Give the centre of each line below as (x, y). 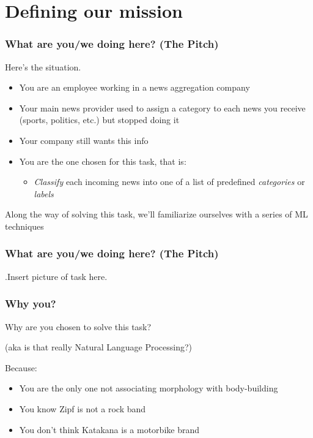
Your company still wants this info (84, 140)
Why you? (31, 304)
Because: (21, 367)
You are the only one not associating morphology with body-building (149, 388)
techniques (24, 226)
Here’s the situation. (43, 66)
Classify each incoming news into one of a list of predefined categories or (169, 182)
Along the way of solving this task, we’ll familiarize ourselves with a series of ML (156, 214)
